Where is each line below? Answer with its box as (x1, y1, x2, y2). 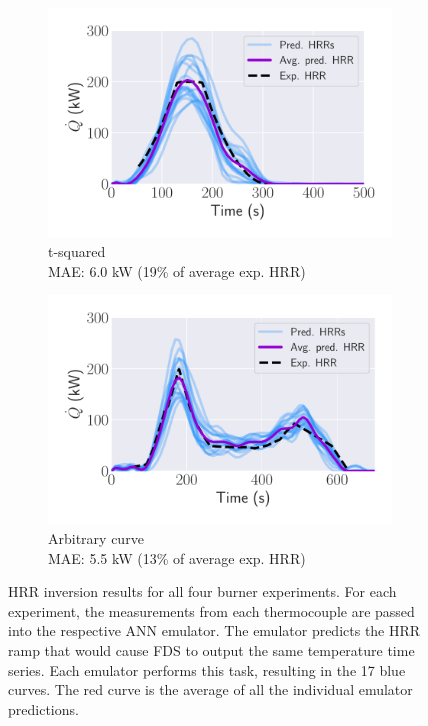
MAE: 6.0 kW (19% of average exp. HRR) (48, 260, 306, 281)
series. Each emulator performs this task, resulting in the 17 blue (8, 659, 406, 680)
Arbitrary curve (48, 528, 144, 549)
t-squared (48, 240, 106, 261)
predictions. (8, 698, 79, 719)
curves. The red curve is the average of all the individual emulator (8, 679, 413, 700)
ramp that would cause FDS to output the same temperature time (8, 640, 415, 660)
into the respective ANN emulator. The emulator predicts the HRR (8, 620, 421, 641)
